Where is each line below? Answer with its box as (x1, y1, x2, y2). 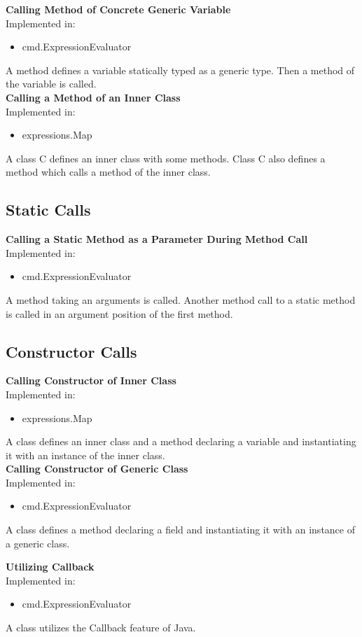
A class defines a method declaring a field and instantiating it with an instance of (6, 522, 355, 537)
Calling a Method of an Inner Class (6, 90, 181, 104)
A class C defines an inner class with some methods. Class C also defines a (6, 150, 326, 165)
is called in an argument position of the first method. (6, 306, 233, 321)
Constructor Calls (6, 340, 137, 362)
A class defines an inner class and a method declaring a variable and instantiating (6, 434, 356, 449)
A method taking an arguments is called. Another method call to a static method (6, 292, 356, 307)
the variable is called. (6, 76, 97, 91)
